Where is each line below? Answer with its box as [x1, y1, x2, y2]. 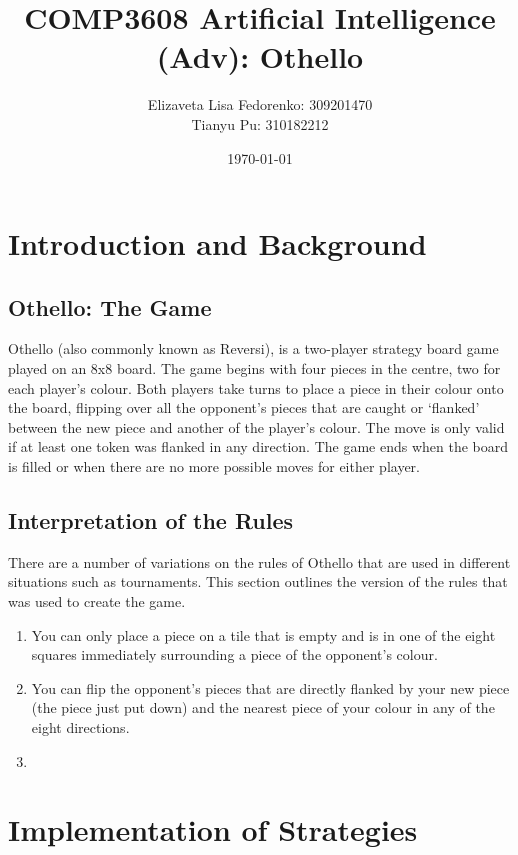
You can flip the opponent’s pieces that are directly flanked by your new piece [31, 677, 510, 698]
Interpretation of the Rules [8, 505, 294, 536]
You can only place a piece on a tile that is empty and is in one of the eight [31, 624, 496, 645]
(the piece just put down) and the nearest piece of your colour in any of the [31, 697, 495, 718]
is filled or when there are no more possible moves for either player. [8, 456, 420, 477]
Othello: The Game [8, 291, 212, 322]
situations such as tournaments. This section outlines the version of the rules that [8, 571, 508, 592]
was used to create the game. [8, 591, 186, 612]
